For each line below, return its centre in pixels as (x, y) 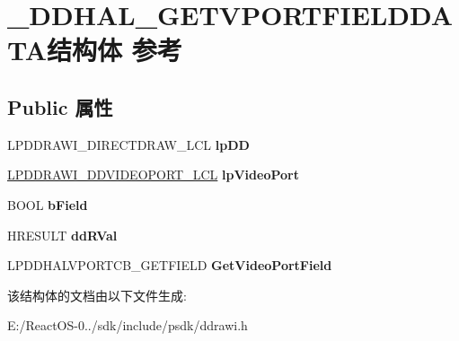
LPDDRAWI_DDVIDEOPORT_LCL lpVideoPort (153, 175)
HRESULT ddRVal (62, 235)
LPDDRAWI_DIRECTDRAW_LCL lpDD (128, 144)
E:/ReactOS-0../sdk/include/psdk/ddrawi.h (128, 325)
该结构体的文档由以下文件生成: (97, 295)
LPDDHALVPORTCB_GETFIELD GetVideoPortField (170, 265)
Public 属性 (60, 106)
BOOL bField (48, 204)
